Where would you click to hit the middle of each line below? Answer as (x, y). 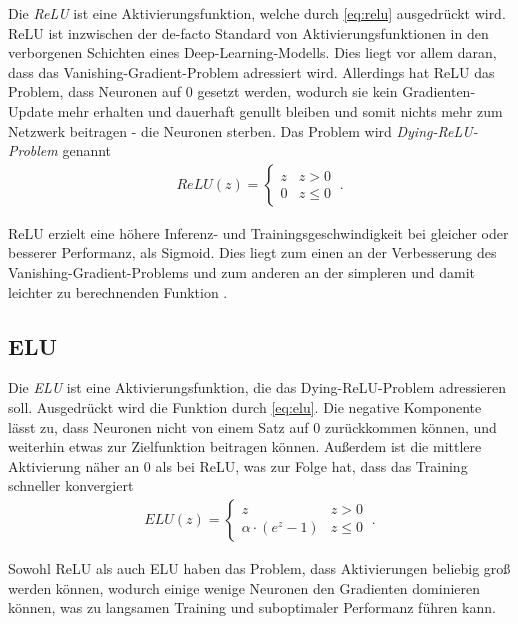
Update (31, 110)
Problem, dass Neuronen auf (95, 91)
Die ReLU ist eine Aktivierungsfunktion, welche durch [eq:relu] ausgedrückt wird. (257, 13)
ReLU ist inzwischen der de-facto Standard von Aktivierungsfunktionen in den (248, 32)
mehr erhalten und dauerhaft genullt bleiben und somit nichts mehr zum (280, 110)
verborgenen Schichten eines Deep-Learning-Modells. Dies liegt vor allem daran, (252, 52)
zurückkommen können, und (410, 426)
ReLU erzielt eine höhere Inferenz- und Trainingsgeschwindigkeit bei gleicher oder (258, 232)
